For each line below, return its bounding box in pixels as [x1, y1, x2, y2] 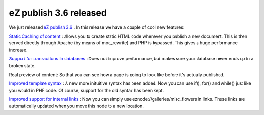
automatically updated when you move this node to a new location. [9, 103, 144, 109]
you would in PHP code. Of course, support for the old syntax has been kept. [9, 87, 164, 93]
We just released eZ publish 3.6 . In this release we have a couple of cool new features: [9, 24, 185, 30]
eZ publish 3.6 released [9, 7, 107, 18]
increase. [9, 47, 28, 53]
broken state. [9, 62, 36, 68]
